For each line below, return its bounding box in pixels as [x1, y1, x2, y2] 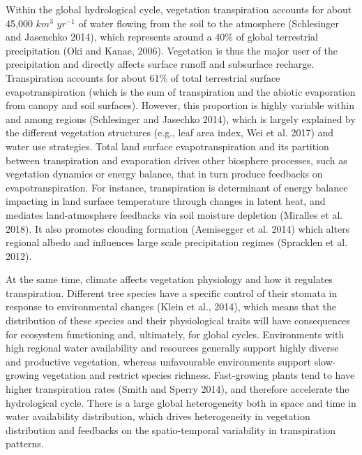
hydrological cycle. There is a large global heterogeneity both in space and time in [6, 395, 356, 410]
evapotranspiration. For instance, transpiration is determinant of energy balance [6, 180, 348, 194]
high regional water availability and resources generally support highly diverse [6, 340, 339, 355]
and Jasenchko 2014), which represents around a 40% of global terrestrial [6, 29, 318, 44]
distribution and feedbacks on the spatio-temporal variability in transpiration [6, 422, 336, 437]
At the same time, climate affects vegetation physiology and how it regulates [6, 272, 333, 287]
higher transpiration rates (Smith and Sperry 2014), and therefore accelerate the [6, 382, 349, 396]
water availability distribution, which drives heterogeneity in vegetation [6, 409, 310, 424]
